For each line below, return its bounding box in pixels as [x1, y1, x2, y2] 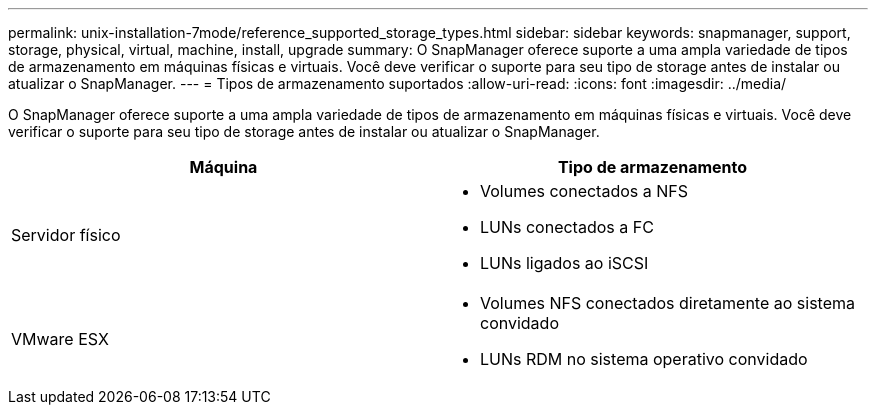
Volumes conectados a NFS [480, 181, 688, 201]
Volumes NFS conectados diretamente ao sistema [480, 293, 856, 313]
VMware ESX [11, 329, 109, 349]
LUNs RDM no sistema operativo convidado [480, 349, 808, 369]
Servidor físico [11, 225, 121, 245]
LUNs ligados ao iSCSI [480, 253, 649, 273]
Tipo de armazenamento [557, 157, 748, 177]
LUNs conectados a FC [480, 217, 654, 237]
